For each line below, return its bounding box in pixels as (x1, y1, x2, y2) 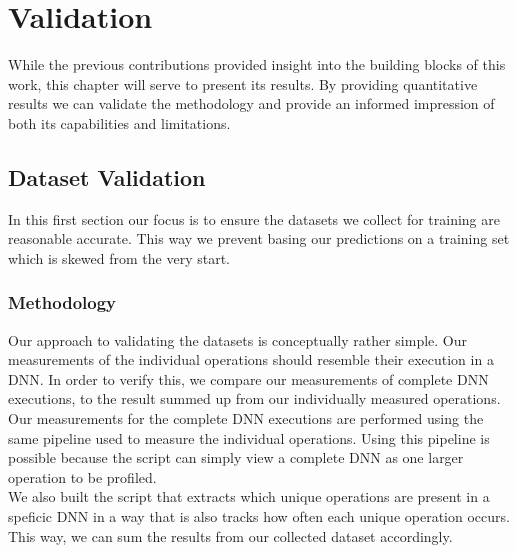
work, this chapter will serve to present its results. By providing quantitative (8, 73, 478, 94)
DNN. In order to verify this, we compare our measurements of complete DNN (8, 368, 489, 389)
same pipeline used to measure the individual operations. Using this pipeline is (8, 427, 490, 448)
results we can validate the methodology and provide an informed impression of (8, 93, 495, 114)
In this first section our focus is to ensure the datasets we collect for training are (8, 208, 500, 229)
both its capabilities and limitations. (8, 112, 231, 133)
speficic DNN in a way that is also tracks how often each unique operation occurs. (8, 506, 510, 527)
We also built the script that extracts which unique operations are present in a (8, 486, 490, 507)
